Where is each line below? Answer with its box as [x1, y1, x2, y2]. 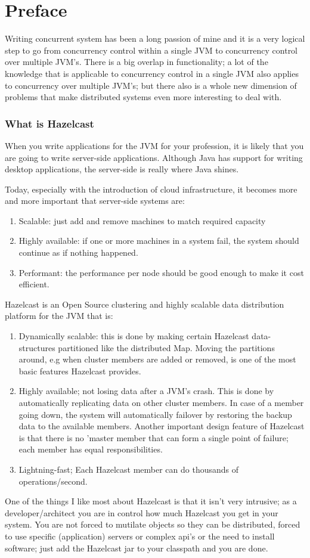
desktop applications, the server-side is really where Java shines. [5, 163, 239, 175]
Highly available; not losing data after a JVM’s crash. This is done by [18, 385, 274, 397]
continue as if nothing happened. [18, 246, 138, 259]
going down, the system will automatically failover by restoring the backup [18, 408, 292, 420]
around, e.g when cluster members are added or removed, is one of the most [18, 353, 296, 365]
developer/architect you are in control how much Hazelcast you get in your [5, 506, 278, 519]
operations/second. [18, 475, 88, 487]
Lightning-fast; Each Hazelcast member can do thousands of [18, 463, 239, 475]
